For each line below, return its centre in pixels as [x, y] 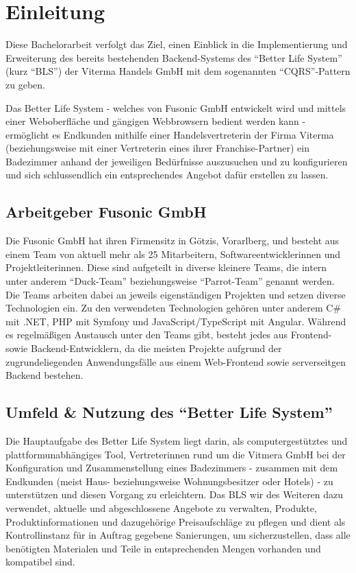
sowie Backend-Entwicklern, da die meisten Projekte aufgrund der [144, 348]
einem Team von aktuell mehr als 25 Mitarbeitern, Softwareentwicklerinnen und [173, 254]
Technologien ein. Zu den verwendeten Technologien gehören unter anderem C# [174, 308]
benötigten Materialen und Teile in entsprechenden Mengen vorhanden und [163, 548]
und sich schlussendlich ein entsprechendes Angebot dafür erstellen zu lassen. [167, 175]
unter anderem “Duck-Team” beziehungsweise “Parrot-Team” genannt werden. [170, 281]
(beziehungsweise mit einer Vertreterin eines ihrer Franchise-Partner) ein [157, 148]
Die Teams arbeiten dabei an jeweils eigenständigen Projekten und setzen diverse [176, 294]
